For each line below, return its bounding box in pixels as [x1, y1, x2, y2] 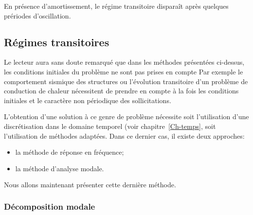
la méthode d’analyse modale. [15, 163, 104, 173]
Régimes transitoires [4, 34, 109, 49]
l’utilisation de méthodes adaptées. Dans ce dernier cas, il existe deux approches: [4, 130, 245, 141]
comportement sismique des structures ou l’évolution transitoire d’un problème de [4, 76, 248, 86]
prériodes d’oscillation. [4, 10, 71, 20]
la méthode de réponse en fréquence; [15, 147, 124, 157]
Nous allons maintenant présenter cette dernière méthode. [4, 179, 176, 190]
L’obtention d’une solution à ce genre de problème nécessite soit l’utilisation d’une [4, 111, 249, 122]
